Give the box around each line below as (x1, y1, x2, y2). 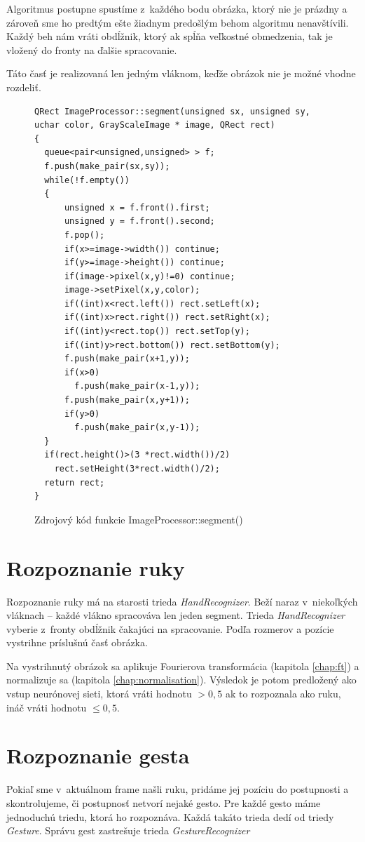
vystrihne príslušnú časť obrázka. (6, 635, 148, 650)
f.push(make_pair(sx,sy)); (44, 161, 170, 171)
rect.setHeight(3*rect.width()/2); (54, 464, 220, 474)
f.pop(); (64, 229, 105, 240)
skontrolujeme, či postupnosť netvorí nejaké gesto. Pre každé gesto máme (6, 795, 321, 810)
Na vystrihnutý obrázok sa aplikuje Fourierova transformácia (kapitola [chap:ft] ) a (6, 658, 359, 673)
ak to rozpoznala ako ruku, (225, 686, 341, 701)
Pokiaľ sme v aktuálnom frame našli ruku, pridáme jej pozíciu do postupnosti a (6, 782, 349, 796)
